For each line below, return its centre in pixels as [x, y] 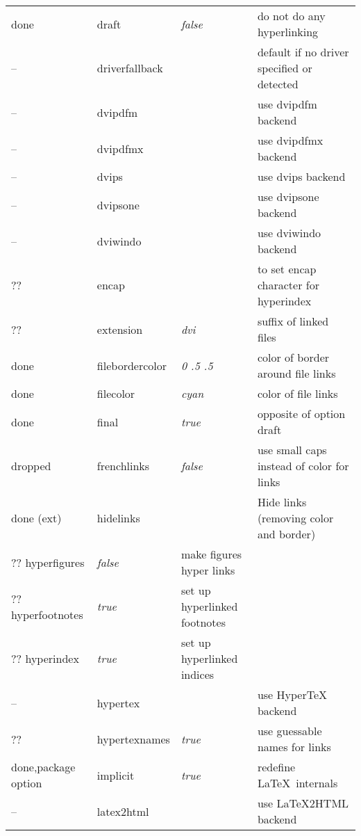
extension [120, 329]
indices [198, 674]
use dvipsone [288, 196]
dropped [31, 466]
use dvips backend [301, 176]
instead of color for [303, 466]
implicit [116, 775]
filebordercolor [132, 365]
